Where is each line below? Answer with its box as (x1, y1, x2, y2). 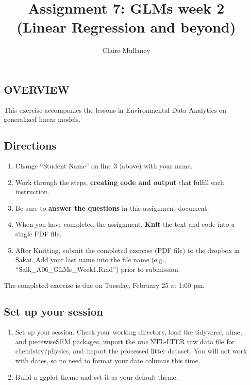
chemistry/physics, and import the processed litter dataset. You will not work (15, 346, 247, 356)
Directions (4, 138, 57, 153)
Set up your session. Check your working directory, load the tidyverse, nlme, (15, 327, 242, 337)
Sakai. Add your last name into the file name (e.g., (15, 254, 167, 265)
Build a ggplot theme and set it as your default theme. (15, 371, 178, 382)
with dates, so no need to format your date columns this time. (15, 355, 201, 366)
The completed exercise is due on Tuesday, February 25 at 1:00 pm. (4, 280, 205, 290)
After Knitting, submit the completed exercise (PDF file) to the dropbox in (15, 245, 240, 255)
